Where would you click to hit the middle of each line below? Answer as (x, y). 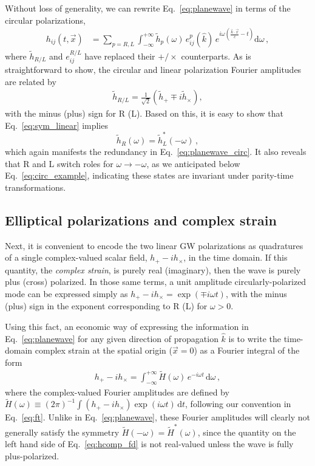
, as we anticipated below (193, 163)
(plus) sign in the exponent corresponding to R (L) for (106, 306)
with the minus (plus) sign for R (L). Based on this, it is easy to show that (144, 113)
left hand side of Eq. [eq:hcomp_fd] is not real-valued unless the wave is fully (149, 444)
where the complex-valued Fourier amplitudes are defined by (117, 392)
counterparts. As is (216, 56)
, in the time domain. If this (235, 257)
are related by (31, 81)
